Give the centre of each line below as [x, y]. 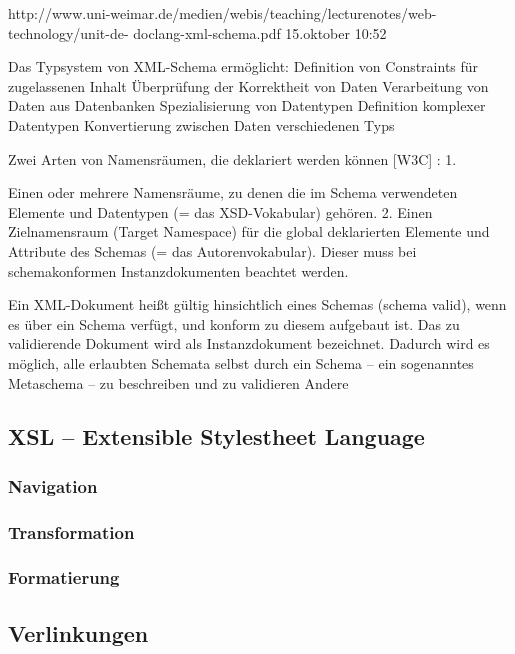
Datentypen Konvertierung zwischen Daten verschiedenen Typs [201, 124]
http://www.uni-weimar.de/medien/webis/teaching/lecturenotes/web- [222, 13]
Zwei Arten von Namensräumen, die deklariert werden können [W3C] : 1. [232, 158]
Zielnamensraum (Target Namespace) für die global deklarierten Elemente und [249, 231]
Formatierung [64, 577]
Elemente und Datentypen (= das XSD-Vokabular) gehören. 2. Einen [220, 211]
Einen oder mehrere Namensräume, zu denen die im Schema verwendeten [233, 192]
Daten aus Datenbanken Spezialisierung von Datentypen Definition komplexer [247, 105]
